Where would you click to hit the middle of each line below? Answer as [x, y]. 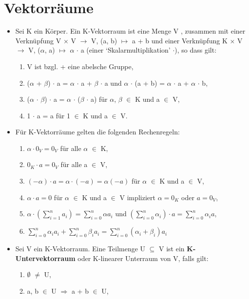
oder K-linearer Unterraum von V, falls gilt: [143, 258]
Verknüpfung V [38, 40]
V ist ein [172, 249]
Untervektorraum [45, 258]
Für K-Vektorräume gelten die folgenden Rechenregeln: [97, 132]
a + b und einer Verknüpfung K [180, 40]
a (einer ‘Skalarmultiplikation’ [125, 50]
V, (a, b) [104, 40]
